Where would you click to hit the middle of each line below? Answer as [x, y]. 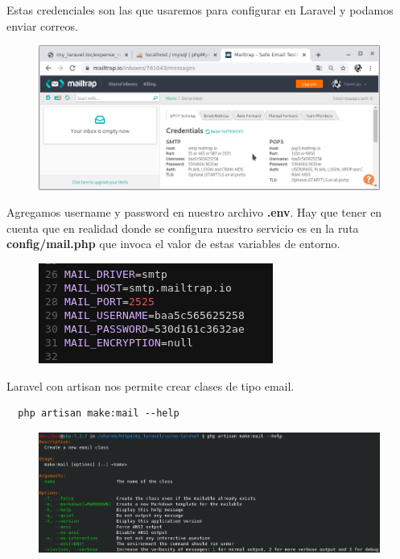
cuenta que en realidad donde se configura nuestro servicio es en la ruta [183, 228]
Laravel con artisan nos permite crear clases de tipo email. [151, 385]
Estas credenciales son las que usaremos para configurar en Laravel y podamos [200, 10]
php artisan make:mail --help [99, 414]
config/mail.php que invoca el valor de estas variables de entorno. [173, 244]
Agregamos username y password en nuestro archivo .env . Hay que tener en [194, 212]
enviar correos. [42, 25]
